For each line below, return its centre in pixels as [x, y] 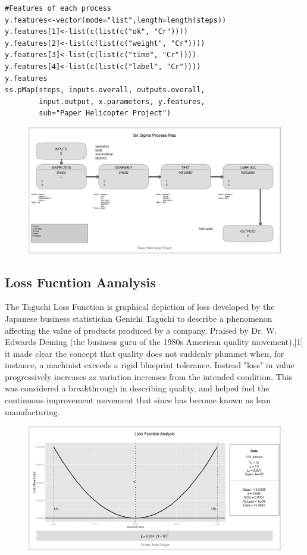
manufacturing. [32, 411]
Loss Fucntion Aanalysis [80, 282]
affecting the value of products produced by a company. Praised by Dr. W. [141, 330]
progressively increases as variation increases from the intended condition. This [149, 376]
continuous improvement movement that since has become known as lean [138, 400]
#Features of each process [58, 8]
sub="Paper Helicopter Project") [105, 113]
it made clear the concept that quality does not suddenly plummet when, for [145, 353]
